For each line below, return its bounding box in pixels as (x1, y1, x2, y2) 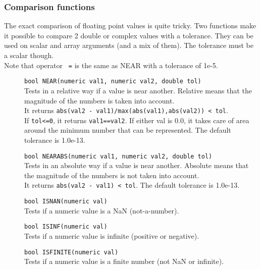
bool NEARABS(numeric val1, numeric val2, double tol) (24, 152, 213, 160)
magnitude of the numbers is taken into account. (24, 95, 175, 105)
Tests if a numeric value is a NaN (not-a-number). (24, 205, 179, 215)
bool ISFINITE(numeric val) (24, 248, 119, 256)
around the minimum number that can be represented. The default (24, 125, 231, 135)
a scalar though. (4, 50, 54, 60)
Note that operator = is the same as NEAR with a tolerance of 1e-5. (4, 60, 218, 70)
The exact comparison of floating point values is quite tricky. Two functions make (4, 20, 256, 31)
